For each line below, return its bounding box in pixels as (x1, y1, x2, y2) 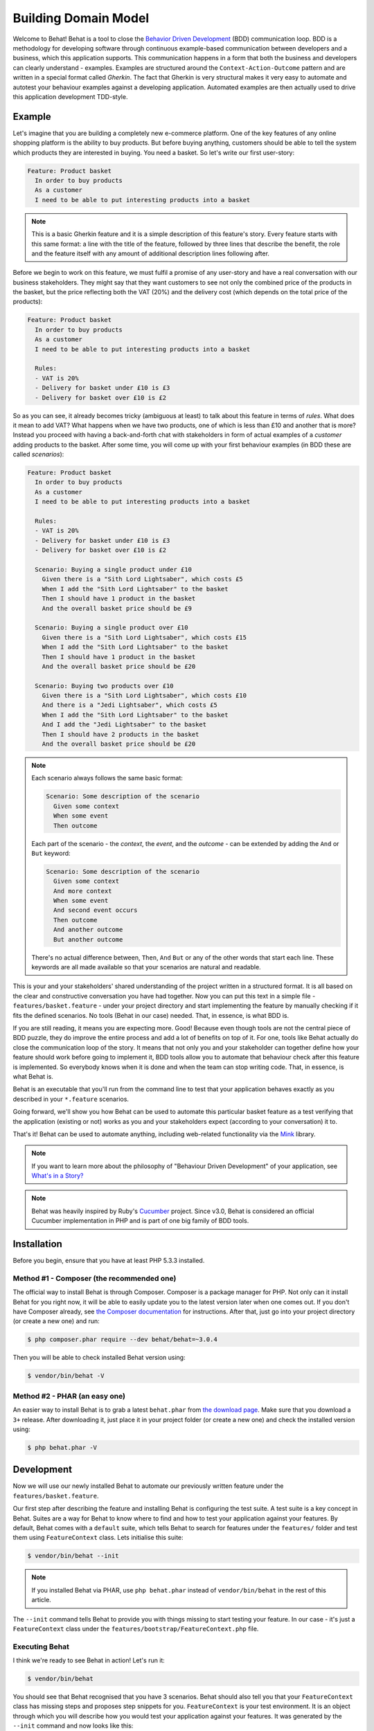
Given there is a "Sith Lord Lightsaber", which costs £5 (42, 575, 243, 583)
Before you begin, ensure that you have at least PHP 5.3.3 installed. (12, 1257, 205, 1265)
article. (31, 1596, 51, 1604)
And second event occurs (53, 906, 138, 914)
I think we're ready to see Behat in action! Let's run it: (12, 1656, 166, 1665)
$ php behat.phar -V (27, 1444, 97, 1451)
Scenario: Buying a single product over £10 (35, 624, 188, 631)
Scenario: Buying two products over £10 (35, 682, 174, 690)
